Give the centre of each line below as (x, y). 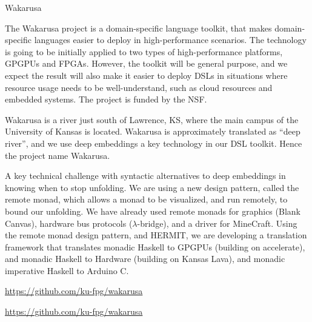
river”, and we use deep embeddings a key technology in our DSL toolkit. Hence (154, 143)
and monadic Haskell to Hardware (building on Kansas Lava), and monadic (145, 259)
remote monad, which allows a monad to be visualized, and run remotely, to (146, 199)
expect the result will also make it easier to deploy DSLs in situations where (146, 75)
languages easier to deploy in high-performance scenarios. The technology (170, 40)
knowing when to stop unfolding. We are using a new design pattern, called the (152, 187)
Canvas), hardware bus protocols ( (69, 223)
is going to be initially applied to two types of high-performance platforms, (144, 51)
